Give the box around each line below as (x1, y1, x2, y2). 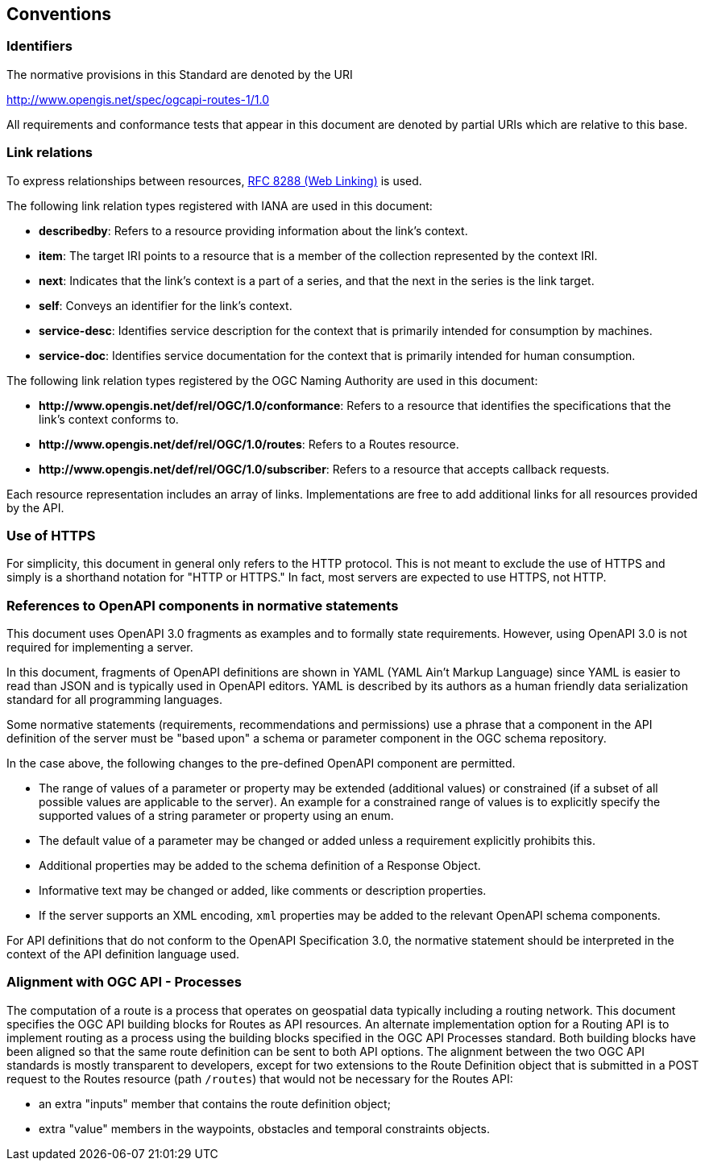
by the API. (6, 500, 64, 515)
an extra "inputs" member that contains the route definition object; (39, 1096, 391, 1111)
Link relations (6, 144, 93, 161)
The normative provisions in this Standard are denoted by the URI (6, 67, 353, 81)
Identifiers (6, 38, 73, 55)
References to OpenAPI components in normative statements (6, 597, 399, 614)
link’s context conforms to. (39, 412, 179, 426)
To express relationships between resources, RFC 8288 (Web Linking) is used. (6, 173, 422, 188)
